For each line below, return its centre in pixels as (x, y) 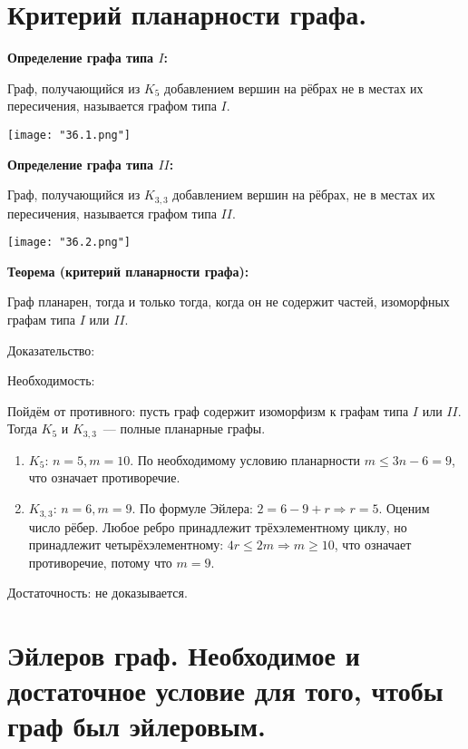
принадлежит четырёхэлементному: (126, 545)
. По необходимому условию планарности (245, 459)
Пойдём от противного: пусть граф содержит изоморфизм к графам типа (208, 410)
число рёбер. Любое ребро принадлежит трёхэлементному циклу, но (218, 526)
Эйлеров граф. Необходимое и (184, 655)
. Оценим (404, 508)
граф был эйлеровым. (136, 726)
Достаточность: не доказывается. (97, 593)
